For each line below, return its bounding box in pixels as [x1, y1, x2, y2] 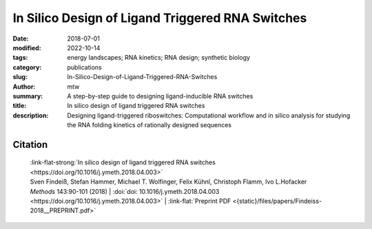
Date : [12, 34, 29, 43]
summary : [12, 91, 43, 100]
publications [67, 63, 103, 72]
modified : [12, 43, 41, 52]
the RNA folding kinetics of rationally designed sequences [67, 121, 232, 129]
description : [12, 111, 49, 120]
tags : [12, 54, 28, 62]
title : [12, 102, 27, 110]
